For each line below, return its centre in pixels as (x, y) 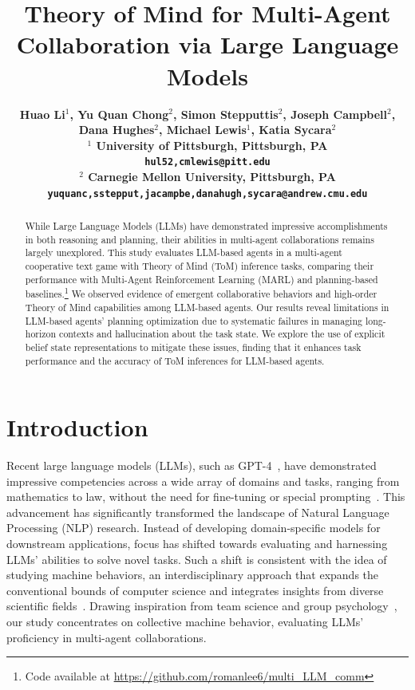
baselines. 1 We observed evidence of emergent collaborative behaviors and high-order (201, 293)
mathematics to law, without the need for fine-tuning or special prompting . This (206, 497)
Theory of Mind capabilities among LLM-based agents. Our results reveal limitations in (207, 307)
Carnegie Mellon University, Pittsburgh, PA (212, 176)
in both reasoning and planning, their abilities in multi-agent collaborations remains (200, 239)
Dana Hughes (117, 130)
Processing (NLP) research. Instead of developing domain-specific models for (194, 528)
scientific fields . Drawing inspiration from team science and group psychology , (202, 606)
